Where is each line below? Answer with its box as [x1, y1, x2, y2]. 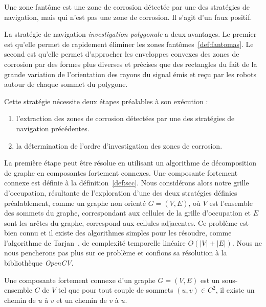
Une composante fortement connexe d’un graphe [4, 274, 156, 285]
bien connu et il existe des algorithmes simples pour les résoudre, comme [4, 227, 232, 238]
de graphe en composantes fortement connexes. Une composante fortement [4, 167, 238, 178]
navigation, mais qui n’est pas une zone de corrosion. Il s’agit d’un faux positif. [4, 11, 252, 22]
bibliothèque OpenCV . [4, 257, 74, 268]
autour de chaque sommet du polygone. [4, 79, 128, 89]
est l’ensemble [209, 197, 253, 208]
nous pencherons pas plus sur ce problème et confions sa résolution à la [4, 247, 227, 258]
